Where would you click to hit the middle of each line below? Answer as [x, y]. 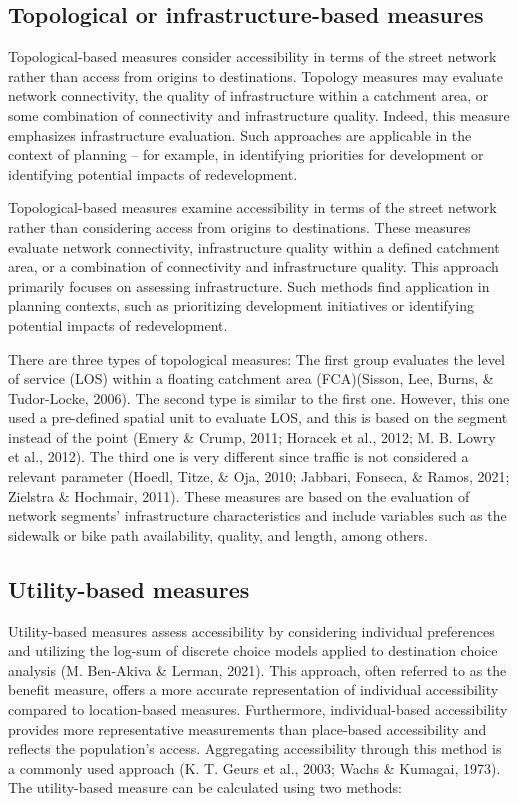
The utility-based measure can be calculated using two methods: [205, 787]
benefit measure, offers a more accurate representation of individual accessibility [253, 689]
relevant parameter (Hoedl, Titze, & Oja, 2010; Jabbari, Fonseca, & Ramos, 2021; [259, 476]
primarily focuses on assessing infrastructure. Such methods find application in [249, 285]
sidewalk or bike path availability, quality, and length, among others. [218, 534]
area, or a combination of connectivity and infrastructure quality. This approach [253, 266]
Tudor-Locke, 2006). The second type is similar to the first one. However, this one [259, 397]
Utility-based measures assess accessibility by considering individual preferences [251, 630]
